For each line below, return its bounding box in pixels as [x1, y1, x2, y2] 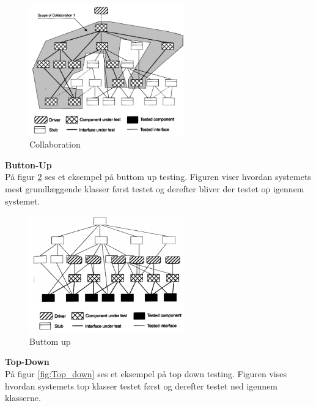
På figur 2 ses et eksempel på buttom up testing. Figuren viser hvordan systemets [5, 170, 311, 183]
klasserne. [5, 391, 41, 404]
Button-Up [5, 158, 52, 171]
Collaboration [29, 138, 81, 151]
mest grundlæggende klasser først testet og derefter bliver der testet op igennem [5, 182, 304, 195]
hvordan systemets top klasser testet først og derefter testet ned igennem [5, 379, 278, 392]
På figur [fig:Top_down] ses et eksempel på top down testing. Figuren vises [5, 367, 287, 380]
